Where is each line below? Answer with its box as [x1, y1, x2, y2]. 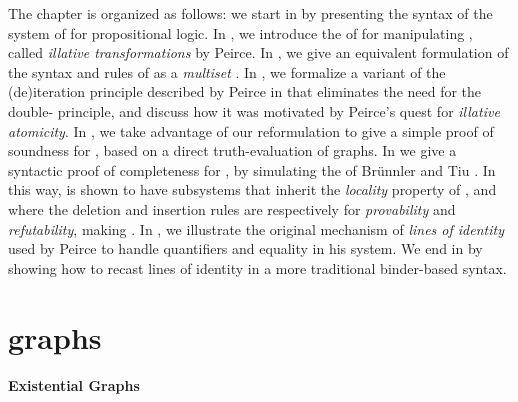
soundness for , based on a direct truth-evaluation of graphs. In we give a [8, 140, 457, 161]
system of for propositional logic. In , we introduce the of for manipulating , [8, 22, 473, 43]
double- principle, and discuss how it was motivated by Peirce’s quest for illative [8, 100, 500, 121]
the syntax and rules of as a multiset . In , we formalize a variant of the [8, 61, 446, 82]
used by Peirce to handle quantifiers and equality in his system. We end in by [8, 238, 483, 259]
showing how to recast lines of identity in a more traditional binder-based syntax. [8, 257, 507, 278]
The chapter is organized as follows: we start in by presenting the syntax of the [8, 3, 493, 23]
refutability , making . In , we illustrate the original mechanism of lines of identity [8, 218, 504, 239]
